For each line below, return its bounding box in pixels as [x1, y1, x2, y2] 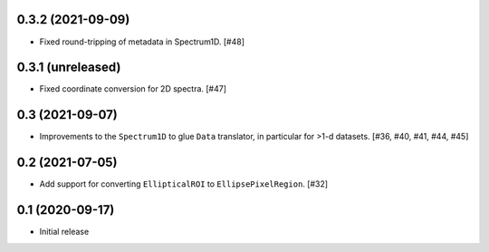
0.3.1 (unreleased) [16, 60, 121, 75]
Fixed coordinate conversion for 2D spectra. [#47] [39, 83, 226, 94]
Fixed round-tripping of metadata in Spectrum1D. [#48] [39, 36, 244, 47]
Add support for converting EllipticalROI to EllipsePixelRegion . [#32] [39, 179, 329, 189]
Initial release [39, 227, 90, 237]
